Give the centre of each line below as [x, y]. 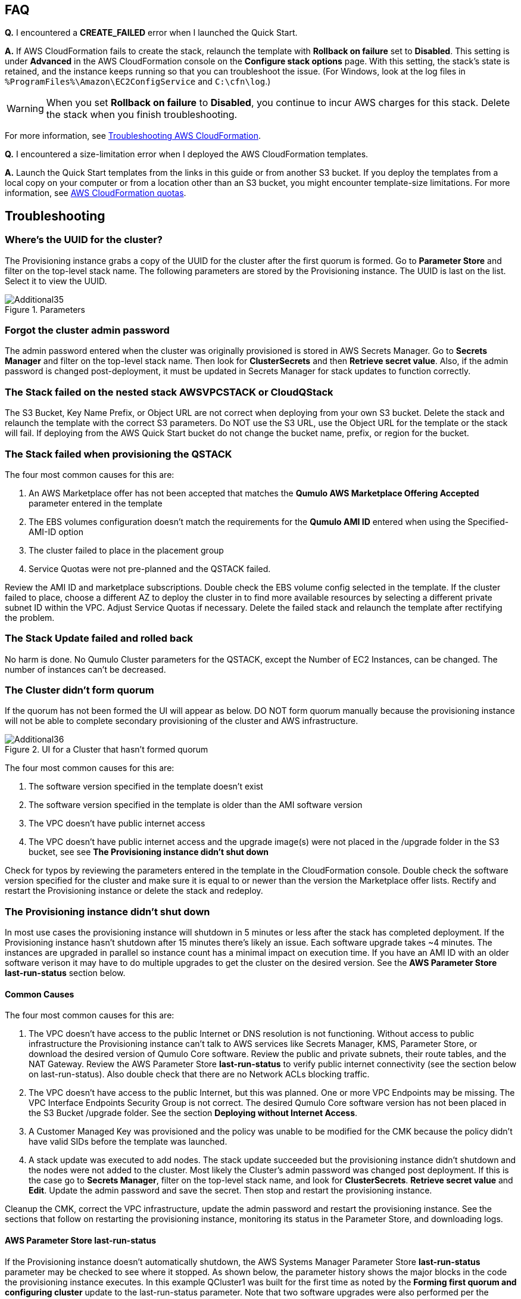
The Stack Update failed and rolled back [99, 638]
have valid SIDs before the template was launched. [128, 1142]
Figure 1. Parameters [45, 309]
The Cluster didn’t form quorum [79, 690]
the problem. [30, 617]
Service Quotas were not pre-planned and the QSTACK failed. [150, 568]
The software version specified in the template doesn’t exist [146, 787]
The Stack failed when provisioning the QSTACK [118, 454]
